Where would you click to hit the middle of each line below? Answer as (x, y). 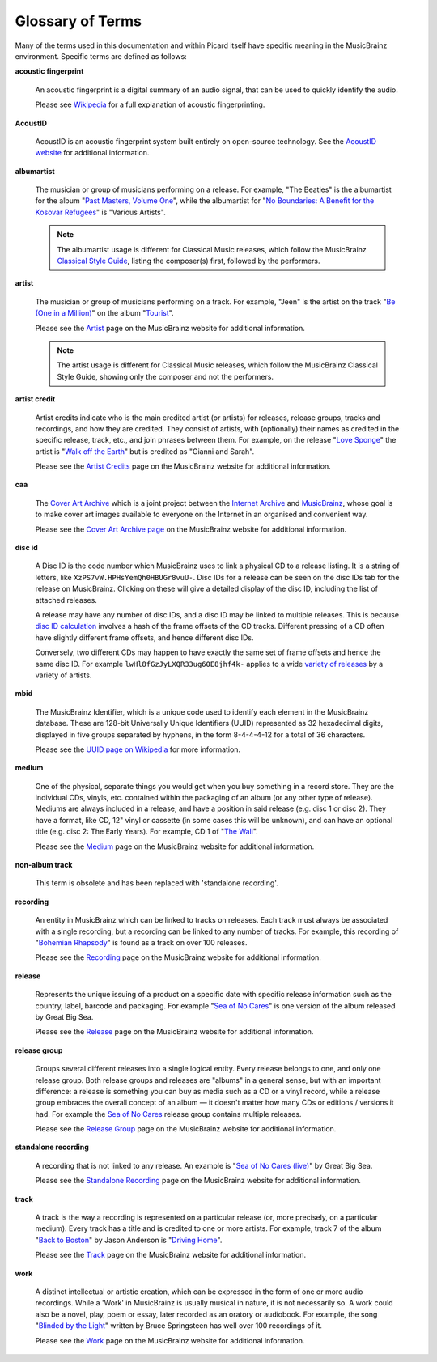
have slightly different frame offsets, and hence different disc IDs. (144, 637)
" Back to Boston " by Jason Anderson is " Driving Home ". (129, 1240)
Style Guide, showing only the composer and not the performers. (165, 376)
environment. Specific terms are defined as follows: (101, 56)
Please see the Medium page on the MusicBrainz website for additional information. (175, 846)
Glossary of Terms (78, 21)
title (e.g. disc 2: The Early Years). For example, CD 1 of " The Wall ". (146, 832)
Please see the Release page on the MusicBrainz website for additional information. (174, 1032)
